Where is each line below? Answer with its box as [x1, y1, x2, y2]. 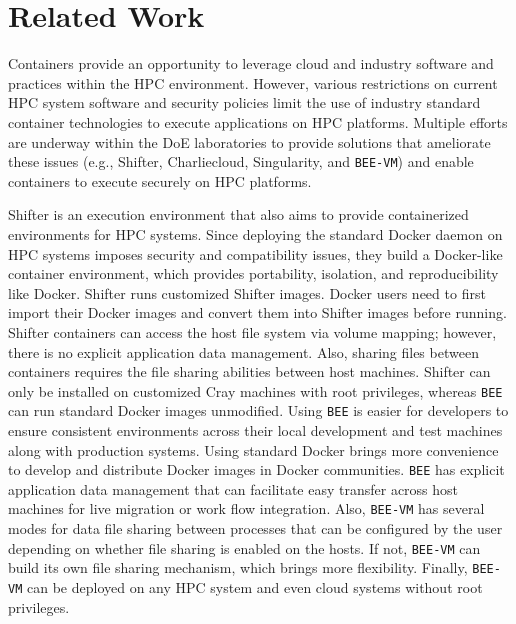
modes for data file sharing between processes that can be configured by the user [8, 518, 503, 539]
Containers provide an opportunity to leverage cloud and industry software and [8, 53, 494, 74]
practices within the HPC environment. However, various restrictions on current [8, 72, 498, 93]
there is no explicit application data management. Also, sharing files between [8, 341, 479, 362]
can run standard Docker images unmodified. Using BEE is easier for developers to [8, 400, 509, 421]
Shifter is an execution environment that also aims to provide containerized [8, 204, 469, 225]
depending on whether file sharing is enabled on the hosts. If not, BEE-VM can [8, 537, 481, 558]
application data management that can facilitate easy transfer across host [8, 478, 459, 499]
